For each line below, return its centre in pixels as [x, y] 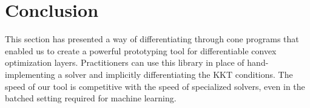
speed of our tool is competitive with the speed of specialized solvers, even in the [155, 86]
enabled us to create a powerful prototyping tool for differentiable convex [141, 50]
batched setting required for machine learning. [91, 98]
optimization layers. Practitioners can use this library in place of [125, 62]
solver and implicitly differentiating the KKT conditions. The [179, 74]
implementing [30, 74]
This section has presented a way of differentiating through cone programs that [152, 39]
